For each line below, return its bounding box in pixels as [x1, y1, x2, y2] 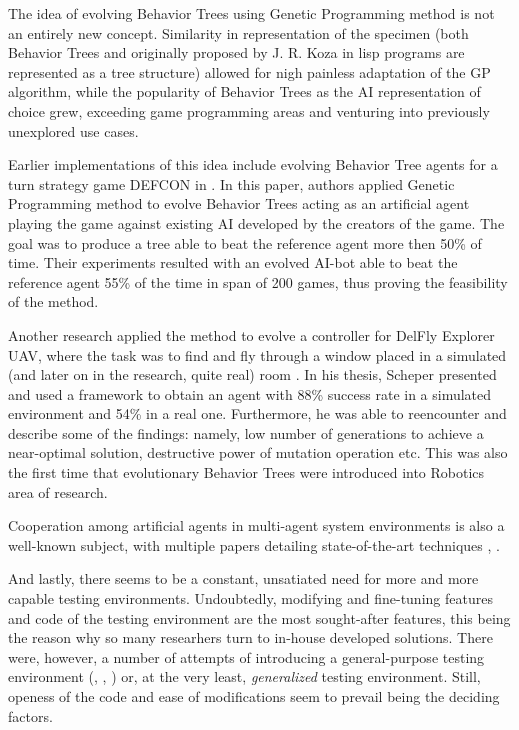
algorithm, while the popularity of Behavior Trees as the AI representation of [8, 81, 481, 102]
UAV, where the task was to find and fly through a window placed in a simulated [8, 344, 507, 365]
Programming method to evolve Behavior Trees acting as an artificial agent [8, 193, 470, 214]
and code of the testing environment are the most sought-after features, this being [8, 607, 511, 628]
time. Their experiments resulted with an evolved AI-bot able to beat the [8, 252, 458, 273]
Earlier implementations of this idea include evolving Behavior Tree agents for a [8, 154, 498, 175]
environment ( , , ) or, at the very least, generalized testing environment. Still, [8, 666, 481, 687]
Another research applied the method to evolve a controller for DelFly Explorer [8, 324, 495, 345]
